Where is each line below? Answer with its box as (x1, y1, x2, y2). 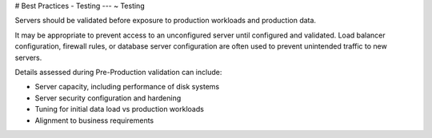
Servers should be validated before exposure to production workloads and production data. (14, 16, 316, 26)
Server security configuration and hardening (34, 93, 182, 103)
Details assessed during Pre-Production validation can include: (14, 67, 222, 77)
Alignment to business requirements (34, 116, 154, 125)
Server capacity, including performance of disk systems (34, 82, 220, 92)
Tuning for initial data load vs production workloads (34, 104, 204, 114)
